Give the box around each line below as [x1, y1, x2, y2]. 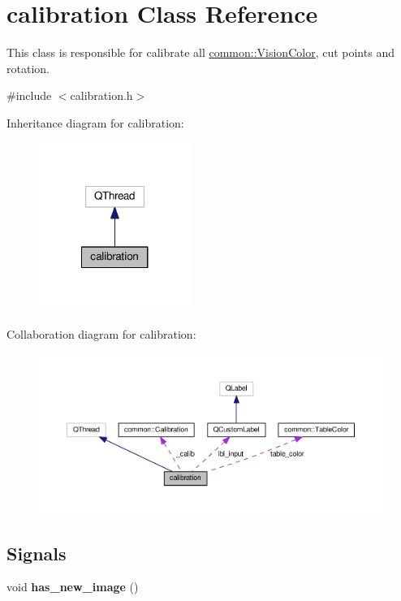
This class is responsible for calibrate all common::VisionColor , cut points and [6, 44, 395, 61]
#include [6, 87, 52, 104]
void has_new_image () [6, 578, 139, 595]
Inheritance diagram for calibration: [6, 114, 184, 131]
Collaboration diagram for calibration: [6, 325, 196, 342]
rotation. [6, 59, 50, 76]
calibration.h [70, 87, 133, 104]
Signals [6, 540, 67, 565]
